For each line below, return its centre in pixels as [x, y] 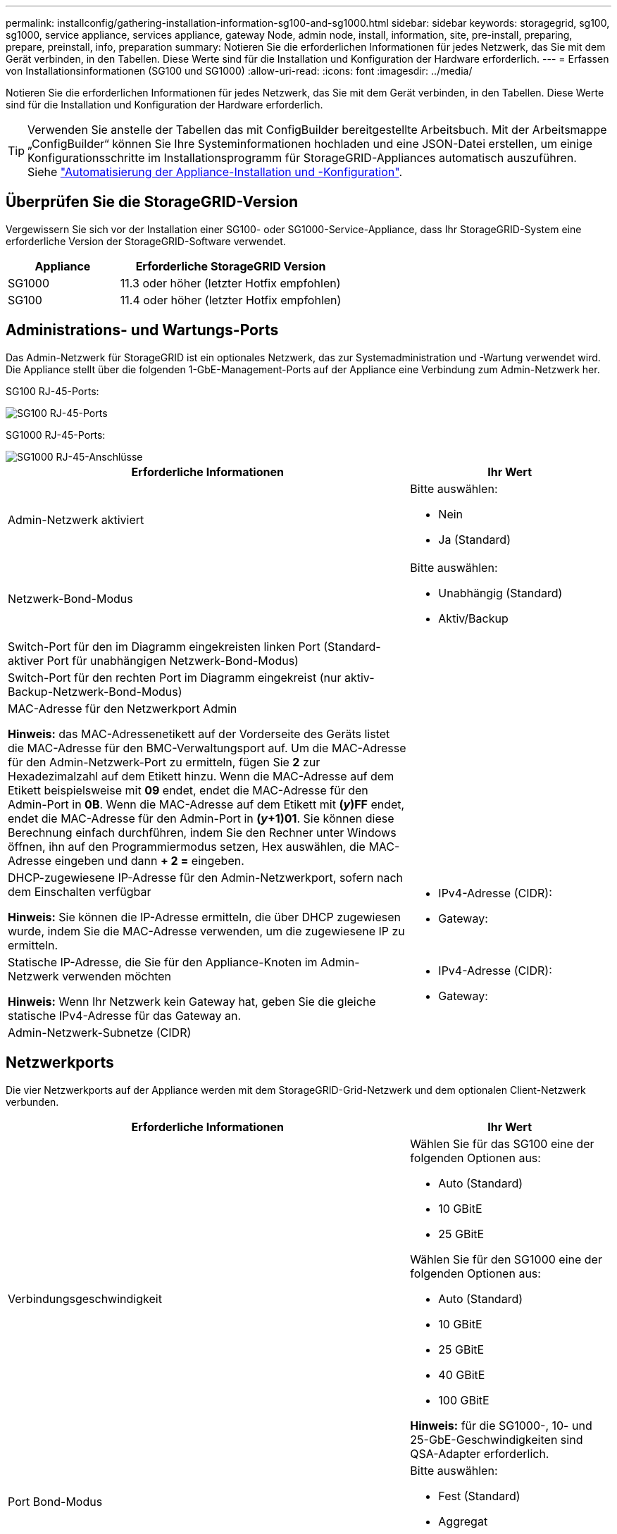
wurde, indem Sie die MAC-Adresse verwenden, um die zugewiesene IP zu [206, 931]
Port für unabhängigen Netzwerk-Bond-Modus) [173, 660]
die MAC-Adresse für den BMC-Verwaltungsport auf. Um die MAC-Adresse [207, 748]
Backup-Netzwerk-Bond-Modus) [95, 691]
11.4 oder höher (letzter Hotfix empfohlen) [231, 300]
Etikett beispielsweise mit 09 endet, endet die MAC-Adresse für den [188, 790]
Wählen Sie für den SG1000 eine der [506, 1259]
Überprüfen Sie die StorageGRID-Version [152, 202]
